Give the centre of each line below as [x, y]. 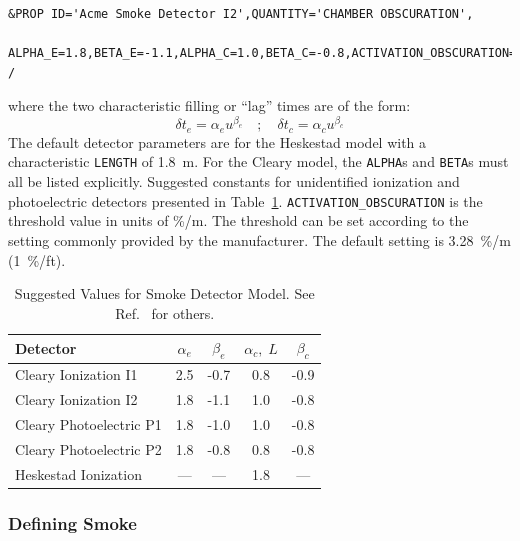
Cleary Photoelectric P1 [88, 424]
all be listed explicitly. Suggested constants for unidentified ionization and [234, 181]
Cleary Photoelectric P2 [88, 448]
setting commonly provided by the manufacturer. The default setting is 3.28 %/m [259, 239]
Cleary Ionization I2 [76, 399]
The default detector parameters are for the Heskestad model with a [217, 141]
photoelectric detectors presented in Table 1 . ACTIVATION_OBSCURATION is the [245, 200]
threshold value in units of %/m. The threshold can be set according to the [238, 220]
